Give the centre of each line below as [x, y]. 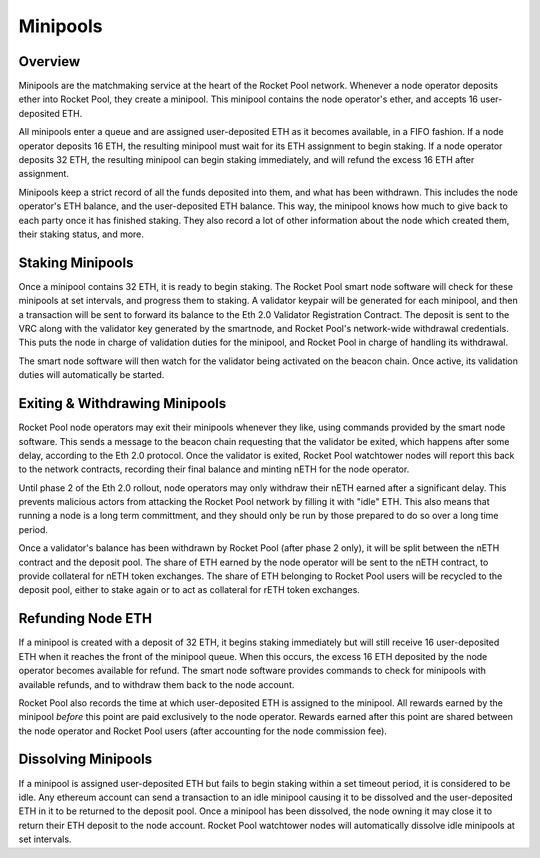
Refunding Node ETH [85, 618]
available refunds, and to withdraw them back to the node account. [156, 684]
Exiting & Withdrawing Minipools [122, 403]
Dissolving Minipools [85, 759]
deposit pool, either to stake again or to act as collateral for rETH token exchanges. [189, 590]
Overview [49, 61]
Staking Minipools [76, 262]
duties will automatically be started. [91, 375]
